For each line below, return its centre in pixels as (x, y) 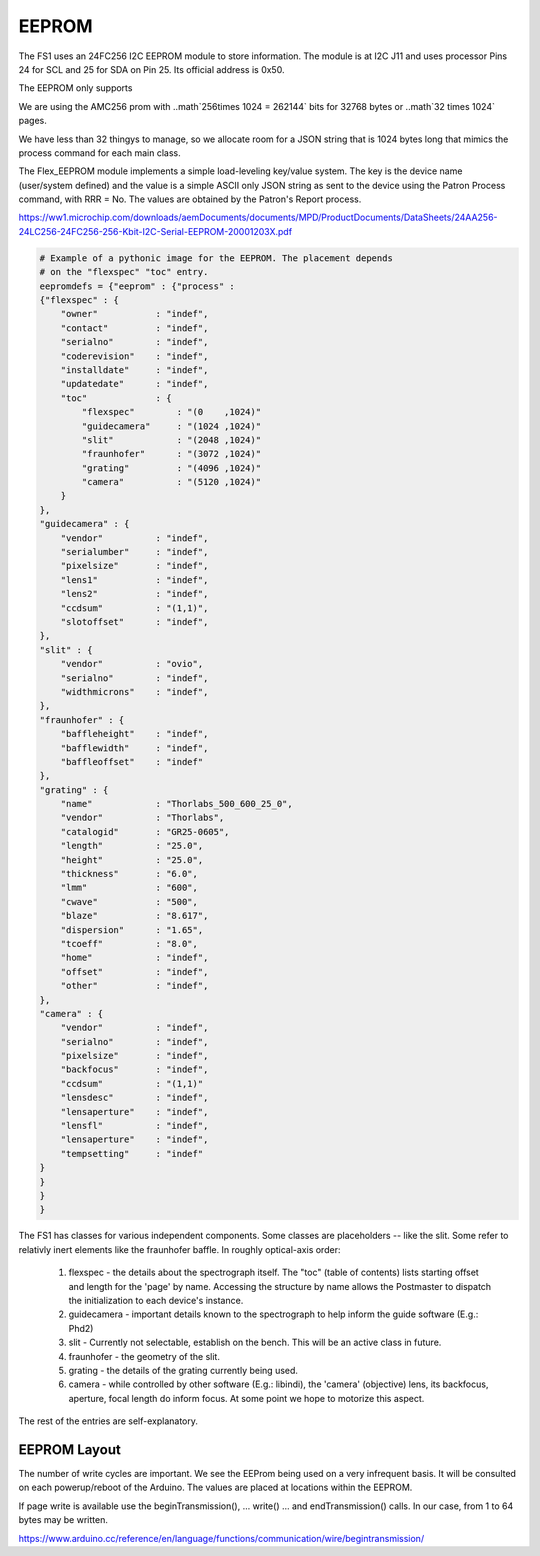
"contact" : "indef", (134, 328)
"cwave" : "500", (129, 901)
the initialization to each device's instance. (156, 1300)
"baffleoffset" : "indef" (132, 761)
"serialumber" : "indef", (134, 552)
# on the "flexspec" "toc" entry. (124, 272)
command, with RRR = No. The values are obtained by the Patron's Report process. (190, 199)
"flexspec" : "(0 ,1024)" (171, 412)
